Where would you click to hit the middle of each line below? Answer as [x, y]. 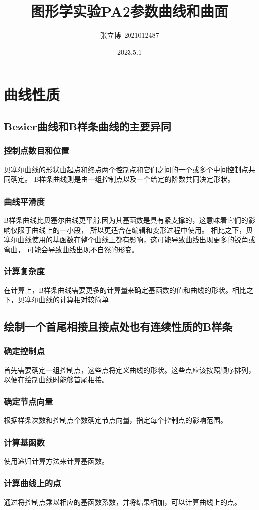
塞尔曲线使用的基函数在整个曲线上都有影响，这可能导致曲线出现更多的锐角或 [129, 239]
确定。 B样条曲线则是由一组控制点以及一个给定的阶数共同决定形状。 [123, 179]
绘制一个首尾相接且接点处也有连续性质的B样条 [118, 326]
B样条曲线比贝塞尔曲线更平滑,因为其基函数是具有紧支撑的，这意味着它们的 [126, 219]
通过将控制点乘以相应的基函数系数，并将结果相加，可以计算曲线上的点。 [123, 501]
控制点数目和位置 [37, 151]
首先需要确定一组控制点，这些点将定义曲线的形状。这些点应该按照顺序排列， [129, 369]
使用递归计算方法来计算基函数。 [56, 460]
